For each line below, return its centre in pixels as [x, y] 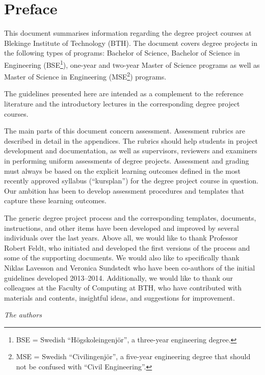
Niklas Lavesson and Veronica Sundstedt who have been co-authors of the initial [130, 267]
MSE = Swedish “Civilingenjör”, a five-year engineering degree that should [133, 356]
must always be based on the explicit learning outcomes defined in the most [122, 170]
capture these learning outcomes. [55, 200]
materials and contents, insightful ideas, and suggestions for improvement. [120, 297]
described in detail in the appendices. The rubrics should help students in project [131, 140]
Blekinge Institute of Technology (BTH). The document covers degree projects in [131, 43]
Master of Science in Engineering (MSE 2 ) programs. [85, 76]
